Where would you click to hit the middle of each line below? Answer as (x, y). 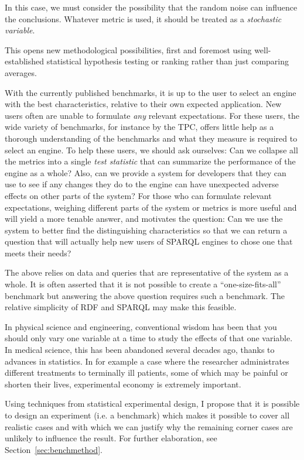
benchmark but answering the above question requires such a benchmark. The (145, 295)
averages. (21, 72)
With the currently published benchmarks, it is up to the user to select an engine (151, 92)
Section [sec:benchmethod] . (54, 449)
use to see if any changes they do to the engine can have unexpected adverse (142, 184)
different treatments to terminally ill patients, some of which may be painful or (146, 373)
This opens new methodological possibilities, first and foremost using (128, 49)
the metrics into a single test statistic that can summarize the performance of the (150, 161)
